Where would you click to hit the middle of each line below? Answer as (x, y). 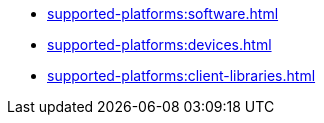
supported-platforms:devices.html (159, 44)
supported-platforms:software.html (163, 13)
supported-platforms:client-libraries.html (181, 75)
